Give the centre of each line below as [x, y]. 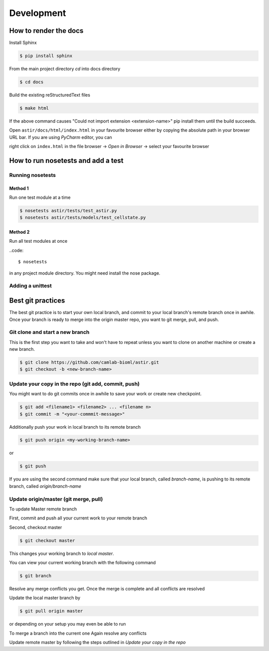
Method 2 [19, 232]
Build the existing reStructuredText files [50, 95]
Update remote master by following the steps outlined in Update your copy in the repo [98, 643]
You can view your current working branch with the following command [83, 563]
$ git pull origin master [51, 611]
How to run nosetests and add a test [67, 160]
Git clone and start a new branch [49, 332]
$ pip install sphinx [46, 56]
